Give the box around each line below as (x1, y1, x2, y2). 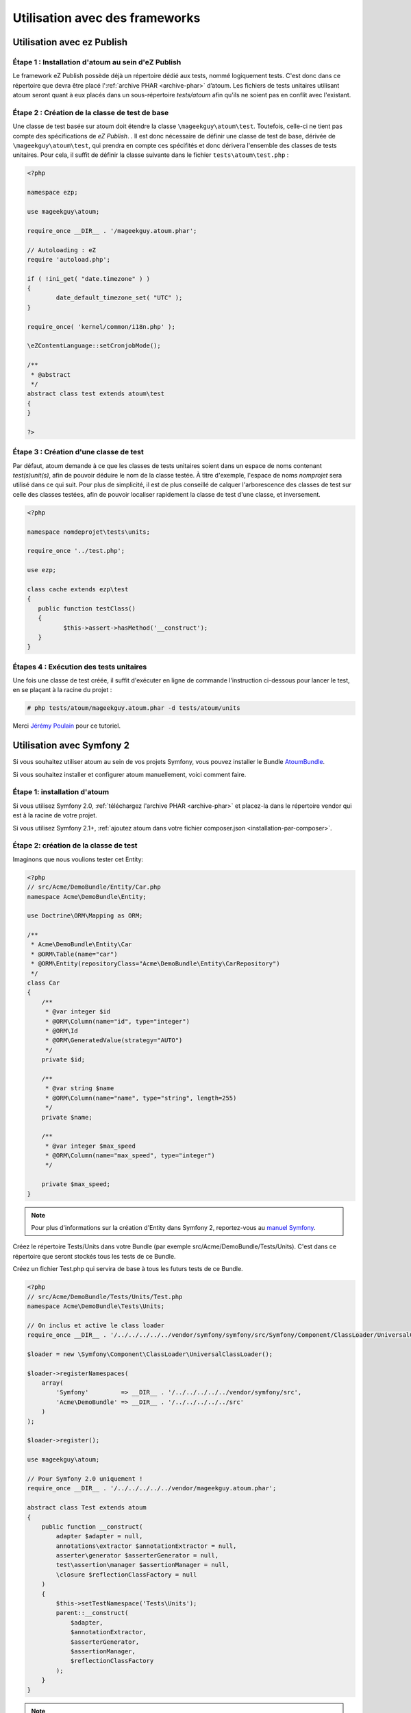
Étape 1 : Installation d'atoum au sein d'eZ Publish (12, 57, 182, 66)
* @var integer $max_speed (45, 1142, 136, 1150)
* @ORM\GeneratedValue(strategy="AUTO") (45, 1037, 183, 1044)
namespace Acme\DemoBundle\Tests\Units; (27, 1302, 164, 1310)
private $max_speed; (41, 1181, 111, 1188)
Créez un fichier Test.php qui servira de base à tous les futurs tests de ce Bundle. (12, 1265, 243, 1273)
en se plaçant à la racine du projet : (12, 686, 112, 694)
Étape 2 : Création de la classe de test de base (12, 108, 169, 117)
